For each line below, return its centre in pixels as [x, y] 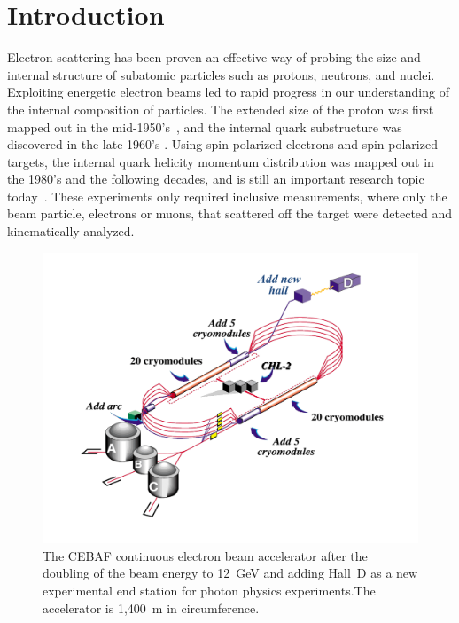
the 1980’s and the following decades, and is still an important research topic [216, 179]
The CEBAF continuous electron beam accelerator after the [205, 555]
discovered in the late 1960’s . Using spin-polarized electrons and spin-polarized [222, 144]
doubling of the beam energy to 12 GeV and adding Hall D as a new [230, 573]
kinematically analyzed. [71, 231]
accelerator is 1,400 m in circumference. [151, 607]
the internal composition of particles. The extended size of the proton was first [221, 109]
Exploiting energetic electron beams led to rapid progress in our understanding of [228, 92]
